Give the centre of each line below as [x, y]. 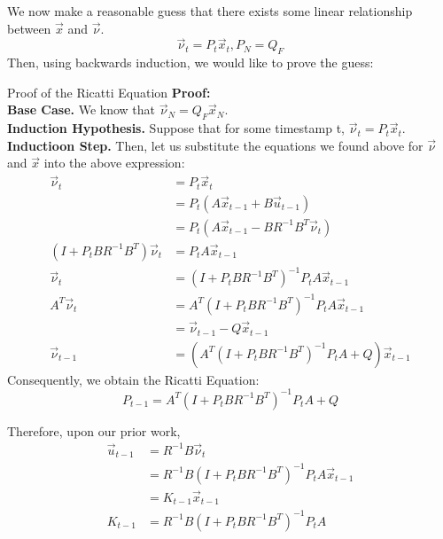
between [29, 28]
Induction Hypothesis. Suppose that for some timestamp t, [176, 128]
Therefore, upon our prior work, [94, 430]
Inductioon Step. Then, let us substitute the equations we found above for [215, 145]
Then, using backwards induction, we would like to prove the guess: [190, 62]
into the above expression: [114, 163]
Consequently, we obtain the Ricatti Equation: [133, 379]
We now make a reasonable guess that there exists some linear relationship [210, 11]
